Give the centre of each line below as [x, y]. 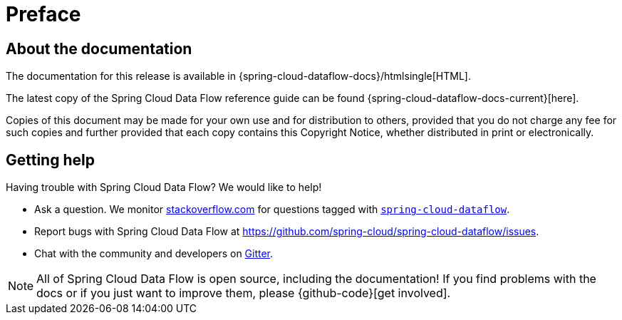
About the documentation [99, 48]
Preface [43, 14]
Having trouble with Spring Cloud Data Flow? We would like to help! [164, 187]
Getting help [50, 160]
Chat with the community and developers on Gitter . [154, 254]
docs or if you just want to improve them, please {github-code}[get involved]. [244, 293]
